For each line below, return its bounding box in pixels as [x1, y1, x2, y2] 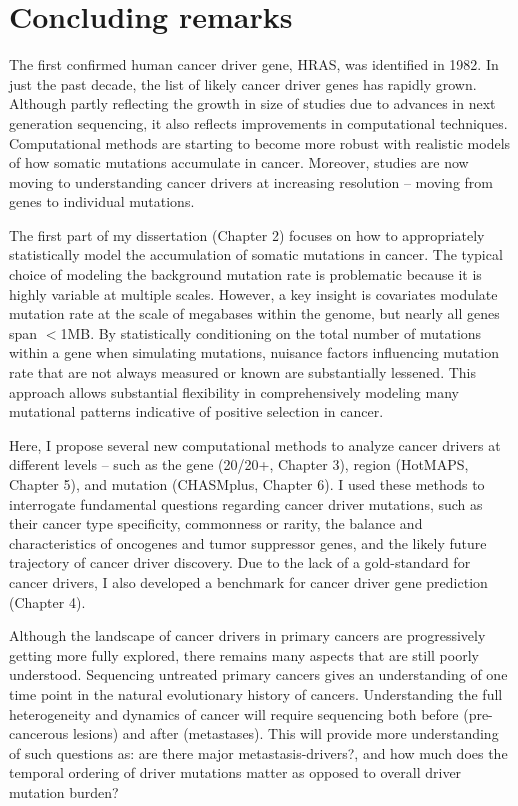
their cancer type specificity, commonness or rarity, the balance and [9, 513, 423, 534]
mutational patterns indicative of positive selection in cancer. [9, 401, 384, 422]
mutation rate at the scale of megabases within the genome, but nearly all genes [9, 303, 500, 324]
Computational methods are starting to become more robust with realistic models [9, 132, 511, 153]
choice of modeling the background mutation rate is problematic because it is [9, 264, 482, 285]
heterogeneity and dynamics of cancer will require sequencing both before [9, 703, 459, 724]
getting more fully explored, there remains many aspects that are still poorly [9, 644, 479, 665]
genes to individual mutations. [9, 191, 195, 212]
